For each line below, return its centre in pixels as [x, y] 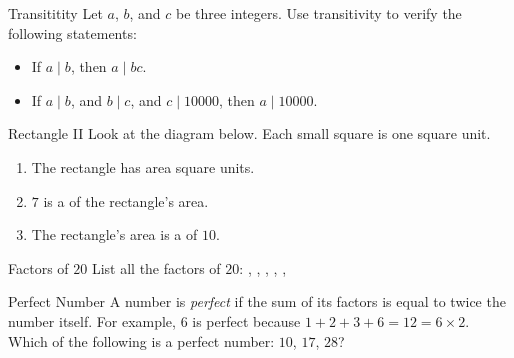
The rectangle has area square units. [143, 166]
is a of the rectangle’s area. [126, 200]
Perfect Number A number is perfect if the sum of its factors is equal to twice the [257, 301]
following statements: [72, 32]
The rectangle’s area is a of [114, 234]
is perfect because [246, 320]
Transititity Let [55, 13]
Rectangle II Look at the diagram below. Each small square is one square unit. [249, 133]
